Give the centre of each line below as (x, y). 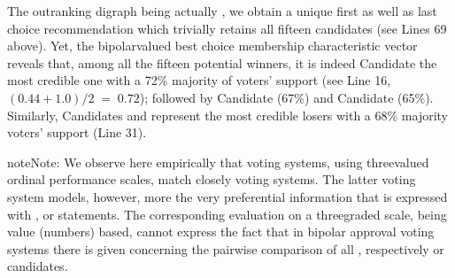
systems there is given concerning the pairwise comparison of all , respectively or (226, 248)
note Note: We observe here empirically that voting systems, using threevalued (218, 162)
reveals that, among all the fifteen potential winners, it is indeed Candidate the (222, 62)
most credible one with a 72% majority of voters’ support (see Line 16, (199, 80)
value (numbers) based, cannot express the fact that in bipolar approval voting (221, 232)
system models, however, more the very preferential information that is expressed (227, 196)
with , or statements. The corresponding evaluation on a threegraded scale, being (227, 214)
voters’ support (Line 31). (77, 132)
